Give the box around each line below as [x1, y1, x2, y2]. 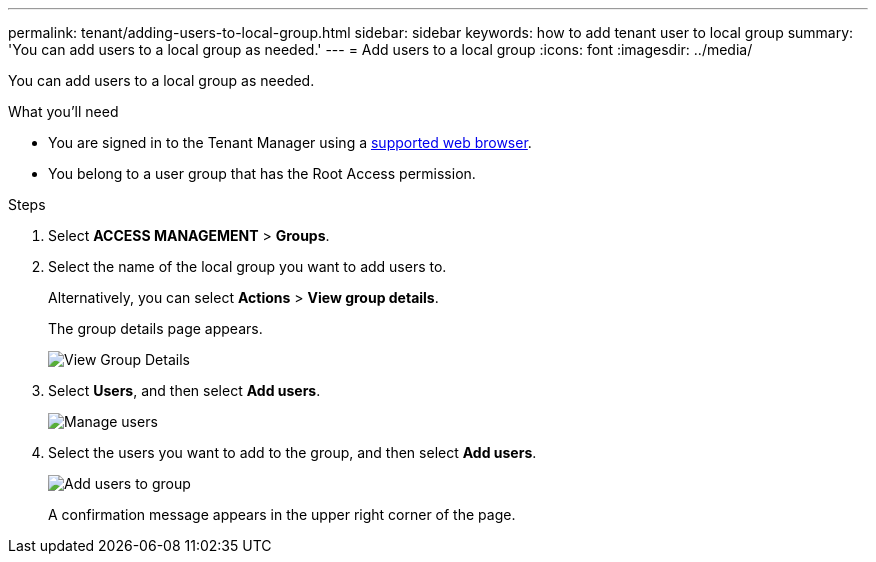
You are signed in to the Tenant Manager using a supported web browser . [48, 134, 532, 151]
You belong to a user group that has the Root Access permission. [48, 165, 476, 182]
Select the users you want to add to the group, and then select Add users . [48, 444, 537, 461]
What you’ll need [8, 103, 119, 120]
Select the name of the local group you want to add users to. [48, 258, 447, 275]
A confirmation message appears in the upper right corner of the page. [48, 506, 516, 523]
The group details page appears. [48, 320, 263, 337]
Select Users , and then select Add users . [48, 382, 321, 399]
